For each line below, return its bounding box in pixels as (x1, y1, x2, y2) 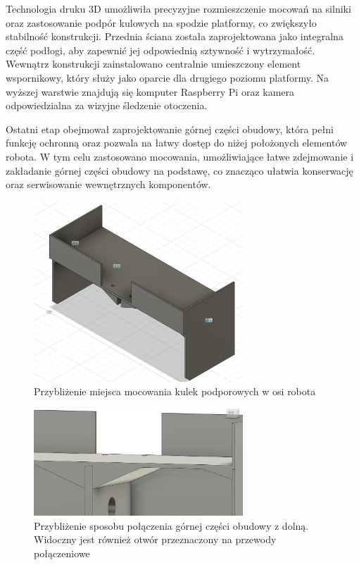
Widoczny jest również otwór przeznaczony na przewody (34, 532, 277, 547)
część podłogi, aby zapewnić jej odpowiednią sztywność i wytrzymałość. (6, 42, 315, 57)
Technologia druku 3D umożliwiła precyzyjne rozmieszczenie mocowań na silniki (6, 1, 351, 15)
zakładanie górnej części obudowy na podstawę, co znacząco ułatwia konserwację (6, 163, 353, 178)
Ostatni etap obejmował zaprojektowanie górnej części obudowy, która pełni (6, 121, 334, 136)
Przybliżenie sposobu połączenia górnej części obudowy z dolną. (34, 518, 309, 533)
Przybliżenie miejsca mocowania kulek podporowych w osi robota (34, 384, 316, 399)
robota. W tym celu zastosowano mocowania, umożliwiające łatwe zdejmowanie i (6, 149, 354, 163)
